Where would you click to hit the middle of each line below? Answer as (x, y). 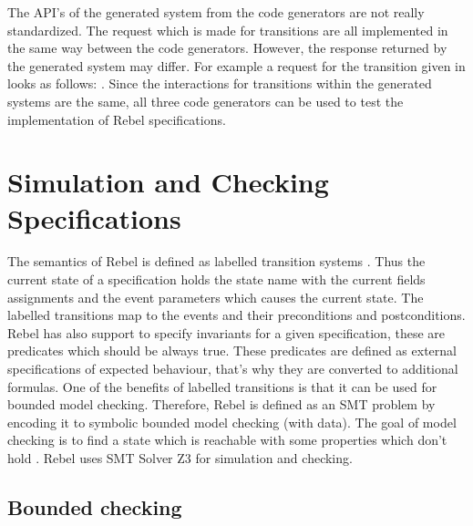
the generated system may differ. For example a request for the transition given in (236, 65)
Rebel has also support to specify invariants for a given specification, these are (226, 332)
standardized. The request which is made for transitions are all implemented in (228, 30)
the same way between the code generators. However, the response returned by (227, 48)
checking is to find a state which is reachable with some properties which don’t (227, 440)
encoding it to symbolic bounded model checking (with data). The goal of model (232, 422)
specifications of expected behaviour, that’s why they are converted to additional (233, 369)
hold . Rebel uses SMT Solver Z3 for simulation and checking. (180, 458)
